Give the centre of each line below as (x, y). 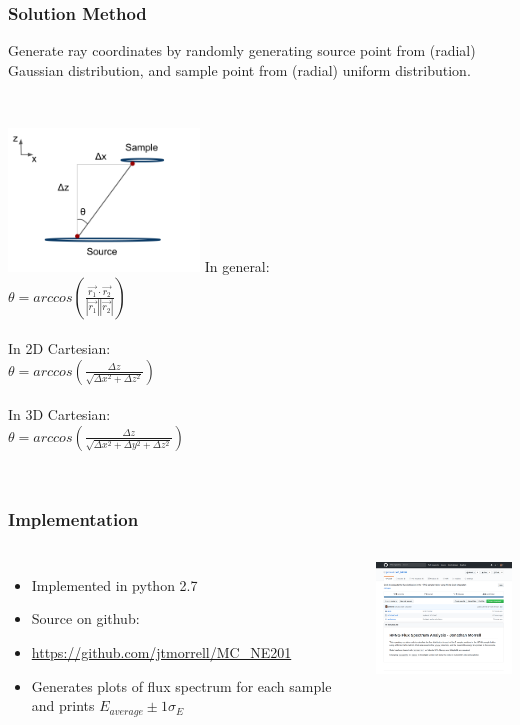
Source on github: (85, 618)
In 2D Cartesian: (59, 348)
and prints (63, 705)
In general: (237, 266)
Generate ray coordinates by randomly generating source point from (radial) (242, 50)
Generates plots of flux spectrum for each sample (181, 685)
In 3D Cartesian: (59, 414)
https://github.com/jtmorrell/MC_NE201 (161, 651)
